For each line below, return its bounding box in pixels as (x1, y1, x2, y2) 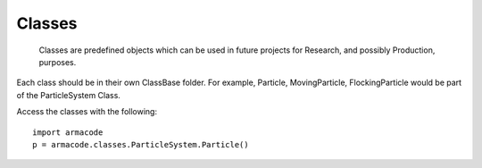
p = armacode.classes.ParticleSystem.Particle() (32, 139, 249, 149)
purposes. (38, 56, 77, 67)
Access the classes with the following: (16, 106, 158, 117)
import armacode (32, 127, 104, 138)
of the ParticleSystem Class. (16, 89, 120, 100)
